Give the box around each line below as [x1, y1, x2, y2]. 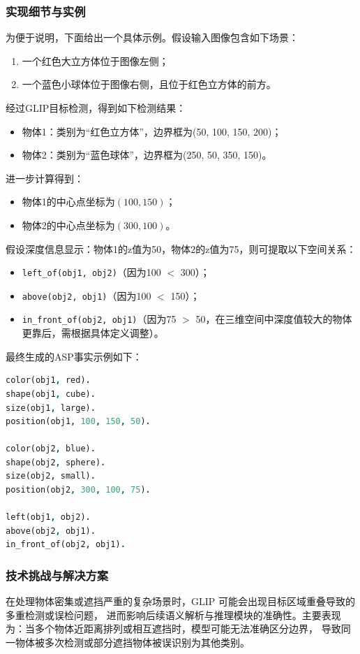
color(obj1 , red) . [6, 375, 91, 386]
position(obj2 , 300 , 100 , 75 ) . [6, 485, 151, 495]
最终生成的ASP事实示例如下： [6, 349, 142, 363]
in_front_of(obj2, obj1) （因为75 [22, 312, 177, 326]
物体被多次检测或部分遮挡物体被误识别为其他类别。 [15, 635, 250, 650]
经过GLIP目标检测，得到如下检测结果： [6, 101, 186, 115]
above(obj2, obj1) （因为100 [22, 288, 151, 303]
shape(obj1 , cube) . [6, 388, 96, 399]
